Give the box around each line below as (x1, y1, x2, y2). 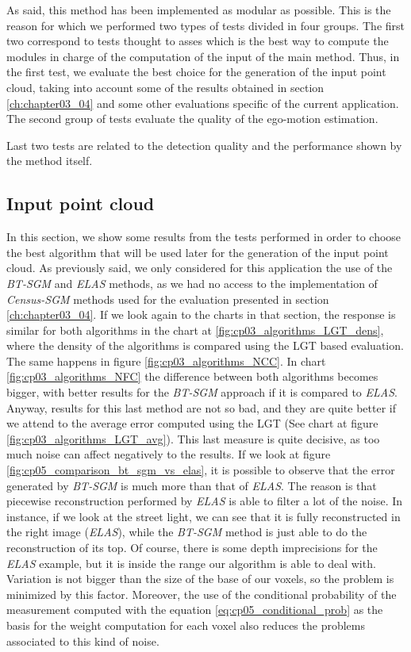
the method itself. (6, 152, 93, 169)
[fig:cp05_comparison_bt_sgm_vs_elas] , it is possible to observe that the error (6, 462, 395, 478)
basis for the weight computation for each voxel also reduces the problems (6, 616, 366, 633)
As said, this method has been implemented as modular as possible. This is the (6, 2, 391, 17)
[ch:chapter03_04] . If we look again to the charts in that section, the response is (6, 306, 396, 323)
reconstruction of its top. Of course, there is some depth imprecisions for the (6, 539, 378, 556)
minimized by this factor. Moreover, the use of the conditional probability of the (6, 585, 397, 602)
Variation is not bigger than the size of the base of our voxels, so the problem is (6, 570, 394, 587)
